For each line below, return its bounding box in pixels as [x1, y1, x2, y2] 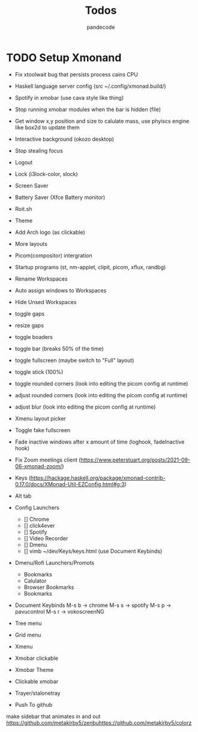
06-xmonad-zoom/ [14, 462, 62, 469]
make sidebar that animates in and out [6, 713, 101, 720]
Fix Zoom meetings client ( [14, 456, 81, 463]
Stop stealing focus [14, 147, 63, 154]
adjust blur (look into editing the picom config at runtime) [14, 403, 156, 410]
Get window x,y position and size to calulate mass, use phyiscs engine [14, 117, 190, 124]
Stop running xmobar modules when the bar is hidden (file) [14, 106, 161, 113]
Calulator [23, 577, 47, 584]
